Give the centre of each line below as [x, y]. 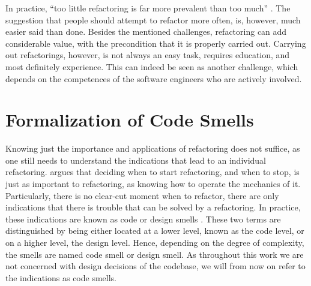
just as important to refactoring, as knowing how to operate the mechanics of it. [153, 184]
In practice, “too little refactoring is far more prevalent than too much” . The [148, 8]
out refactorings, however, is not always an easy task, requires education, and [148, 55]
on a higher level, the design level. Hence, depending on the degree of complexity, [155, 243]
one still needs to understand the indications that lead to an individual [136, 160]
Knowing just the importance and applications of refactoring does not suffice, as [153, 148]
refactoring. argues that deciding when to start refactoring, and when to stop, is [152, 172]
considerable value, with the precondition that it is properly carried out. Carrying [156, 43]
